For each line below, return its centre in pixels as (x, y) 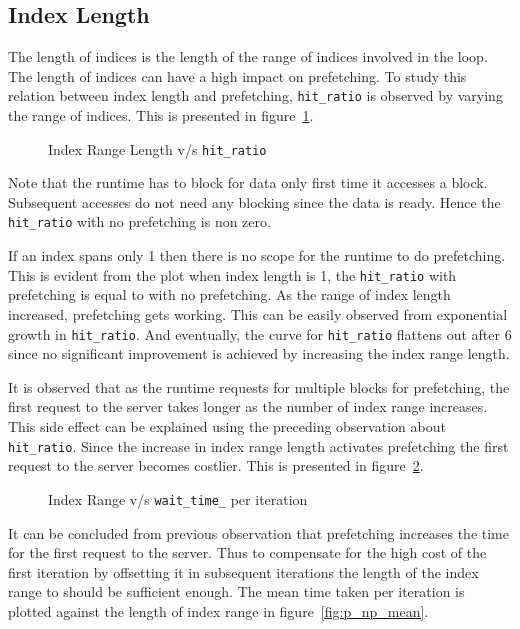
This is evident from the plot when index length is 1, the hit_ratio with (232, 274)
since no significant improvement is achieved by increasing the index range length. (259, 353)
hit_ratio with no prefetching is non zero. (139, 221)
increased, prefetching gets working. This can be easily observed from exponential (258, 313)
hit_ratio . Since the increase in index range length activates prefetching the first (258, 445)
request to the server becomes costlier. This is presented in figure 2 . (216, 465)
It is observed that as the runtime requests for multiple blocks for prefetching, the (259, 386)
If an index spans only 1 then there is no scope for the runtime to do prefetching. (257, 255)
